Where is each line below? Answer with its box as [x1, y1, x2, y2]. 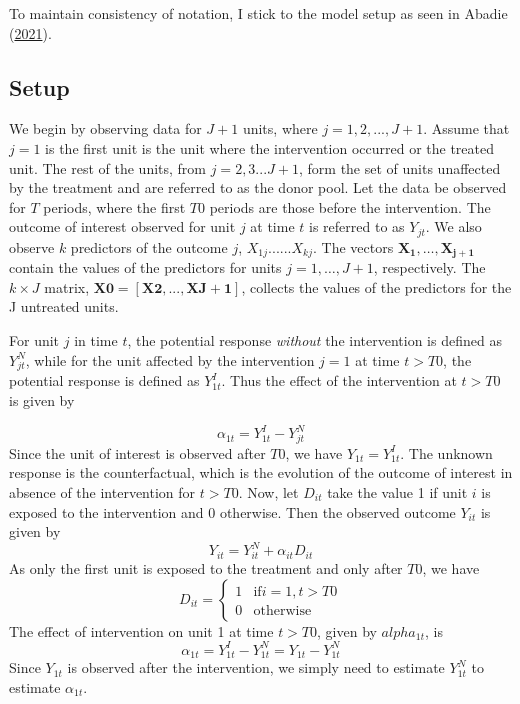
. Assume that [423, 118, 510, 139]
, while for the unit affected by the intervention [25, 349, 315, 370]
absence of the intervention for [9, 481, 196, 502]
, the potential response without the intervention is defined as [127, 330, 502, 351]
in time [74, 330, 118, 351]
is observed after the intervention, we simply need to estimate [67, 657, 445, 678]
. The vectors [313, 236, 394, 257]
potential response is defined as [9, 370, 200, 391]
